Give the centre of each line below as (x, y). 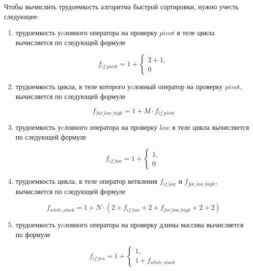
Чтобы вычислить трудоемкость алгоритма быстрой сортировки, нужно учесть (121, 6)
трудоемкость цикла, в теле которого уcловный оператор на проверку (119, 86)
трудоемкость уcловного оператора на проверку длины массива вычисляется (129, 225)
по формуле (33, 234)
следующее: (21, 16)
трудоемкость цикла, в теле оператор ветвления (86, 181)
